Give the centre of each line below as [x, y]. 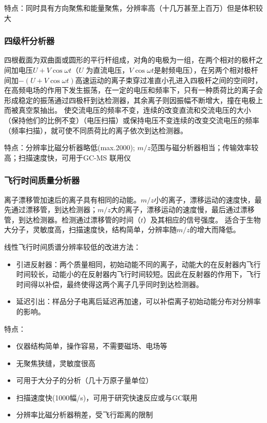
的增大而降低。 [215, 229]
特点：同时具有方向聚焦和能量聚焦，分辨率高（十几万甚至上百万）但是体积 [130, 8]
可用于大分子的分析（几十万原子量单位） [84, 380]
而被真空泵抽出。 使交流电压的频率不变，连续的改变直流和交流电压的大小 [128, 110]
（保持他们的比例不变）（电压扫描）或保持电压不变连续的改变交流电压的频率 [132, 120]
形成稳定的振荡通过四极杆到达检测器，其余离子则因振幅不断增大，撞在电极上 [133, 100]
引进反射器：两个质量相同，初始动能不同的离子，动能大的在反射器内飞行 [138, 264]
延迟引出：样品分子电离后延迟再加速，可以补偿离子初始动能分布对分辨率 [138, 301]
